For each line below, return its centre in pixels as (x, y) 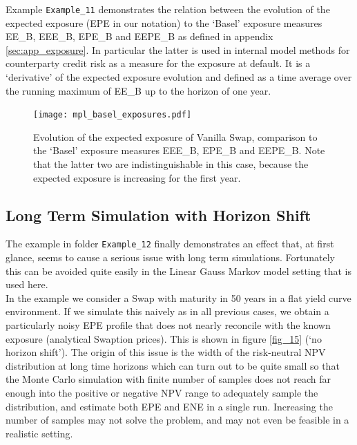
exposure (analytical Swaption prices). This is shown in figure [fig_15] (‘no (164, 338)
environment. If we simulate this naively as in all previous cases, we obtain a (167, 311)
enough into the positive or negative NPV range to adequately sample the (162, 393)
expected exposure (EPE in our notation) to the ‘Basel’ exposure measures (164, 22)
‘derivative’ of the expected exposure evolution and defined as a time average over (179, 77)
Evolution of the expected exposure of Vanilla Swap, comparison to (175, 136)
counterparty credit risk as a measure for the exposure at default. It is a (158, 63)
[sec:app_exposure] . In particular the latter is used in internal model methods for (178, 49)
